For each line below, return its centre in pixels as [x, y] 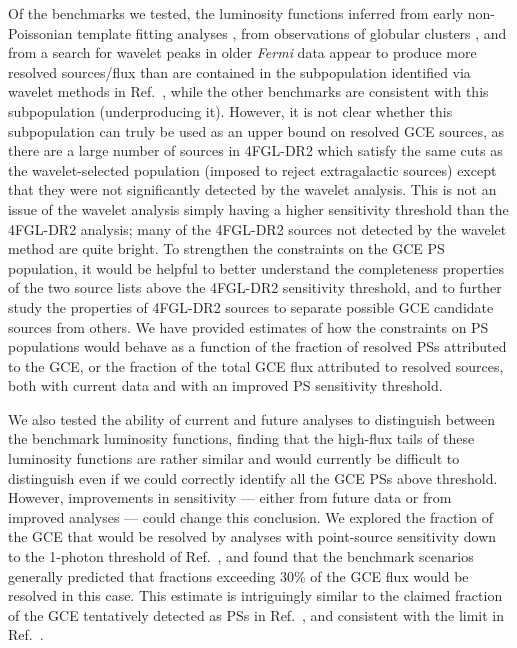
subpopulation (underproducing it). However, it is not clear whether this [230, 110]
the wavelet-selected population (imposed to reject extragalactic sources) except [252, 169]
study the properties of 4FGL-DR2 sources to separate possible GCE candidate [251, 306]
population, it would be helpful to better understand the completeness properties [256, 267]
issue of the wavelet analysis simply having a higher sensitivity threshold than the [258, 208]
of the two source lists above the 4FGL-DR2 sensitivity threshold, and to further [255, 287]
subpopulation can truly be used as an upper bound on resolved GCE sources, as [256, 130]
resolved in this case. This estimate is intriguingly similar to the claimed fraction [255, 595]
